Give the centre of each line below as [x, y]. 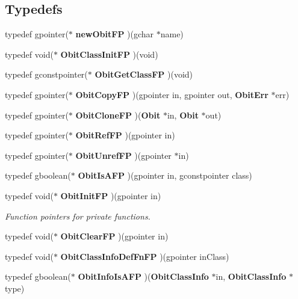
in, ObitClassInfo [251, 276]
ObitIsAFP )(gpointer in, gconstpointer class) [165, 175]
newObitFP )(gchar [115, 34]
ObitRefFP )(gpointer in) [125, 135]
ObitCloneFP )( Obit [118, 115]
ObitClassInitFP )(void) [109, 54]
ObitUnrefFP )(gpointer [123, 155]
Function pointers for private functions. [78, 216]
